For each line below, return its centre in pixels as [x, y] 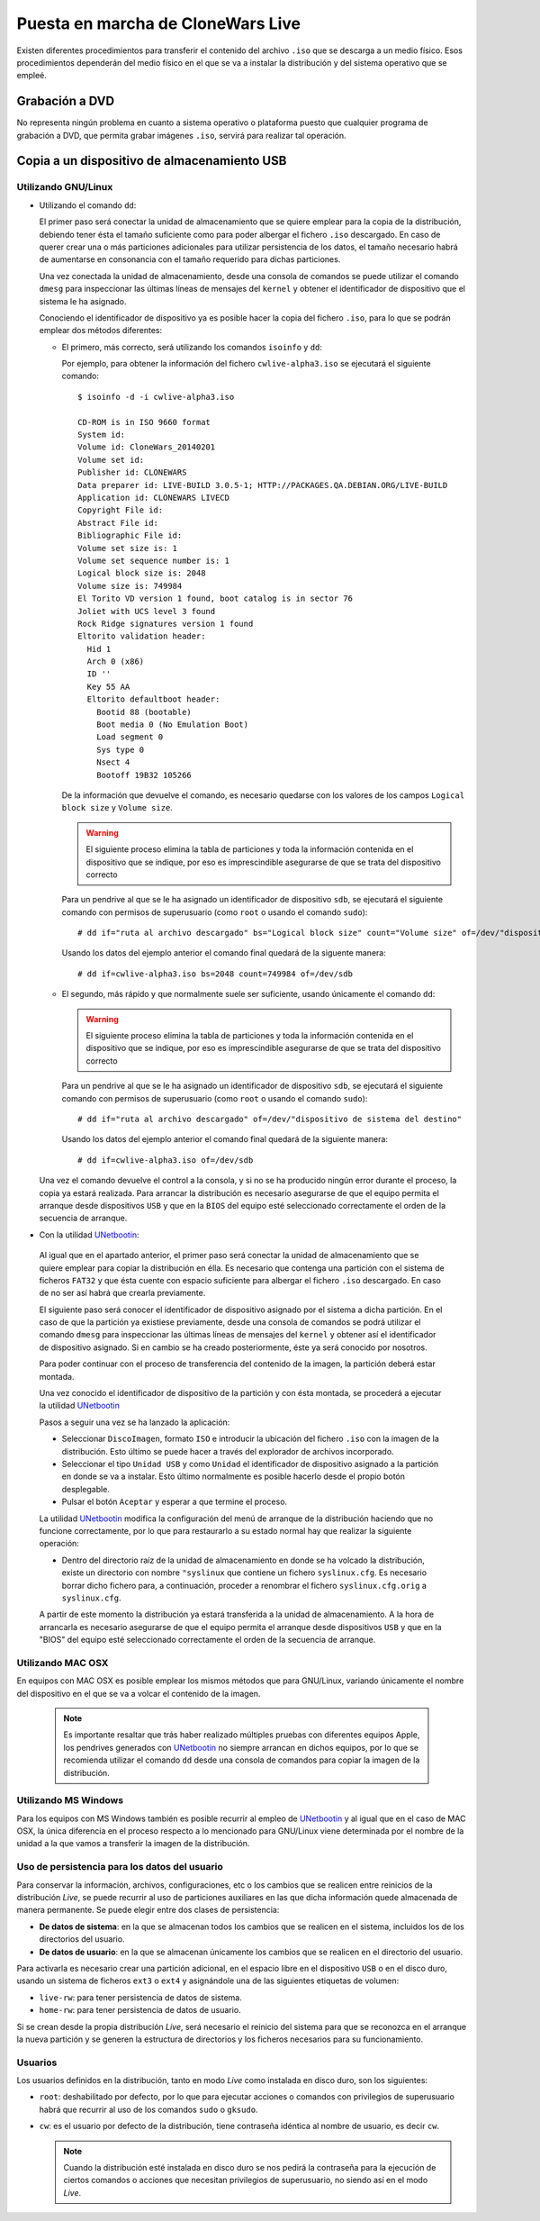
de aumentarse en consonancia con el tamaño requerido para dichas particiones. [190, 259]
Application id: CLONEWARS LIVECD [153, 497]
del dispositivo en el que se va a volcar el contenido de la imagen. [139, 1693]
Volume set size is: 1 [128, 548]
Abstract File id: [118, 523]
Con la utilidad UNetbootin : [89, 1235]
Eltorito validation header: [142, 636]
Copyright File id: [121, 510]
